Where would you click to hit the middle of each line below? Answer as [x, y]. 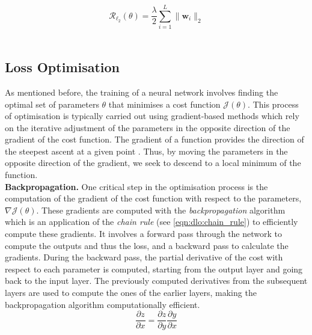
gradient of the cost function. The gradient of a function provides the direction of [154, 139]
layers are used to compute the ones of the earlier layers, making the [131, 293]
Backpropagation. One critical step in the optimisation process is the [136, 186]
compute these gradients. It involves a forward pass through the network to [144, 234]
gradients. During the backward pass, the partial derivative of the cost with [144, 257]
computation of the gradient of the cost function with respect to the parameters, [153, 198]
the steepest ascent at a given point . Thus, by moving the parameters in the [146, 151]
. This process [273, 104]
